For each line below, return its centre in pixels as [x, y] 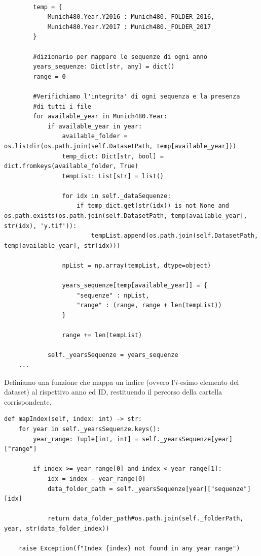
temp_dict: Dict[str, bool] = [113, 156]
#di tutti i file [62, 106]
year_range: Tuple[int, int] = [86, 439]
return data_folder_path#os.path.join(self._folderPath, [145, 519]
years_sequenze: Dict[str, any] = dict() [104, 67]
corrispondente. [28, 401]
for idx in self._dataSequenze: [117, 196]
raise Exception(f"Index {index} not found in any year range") [129, 549]
